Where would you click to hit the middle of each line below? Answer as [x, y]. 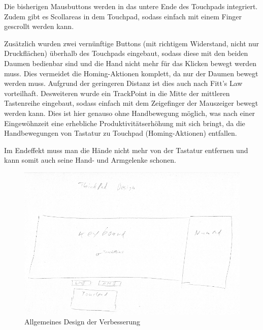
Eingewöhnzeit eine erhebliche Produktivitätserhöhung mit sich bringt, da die [125, 123]
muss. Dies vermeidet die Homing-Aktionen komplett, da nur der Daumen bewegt [131, 73]
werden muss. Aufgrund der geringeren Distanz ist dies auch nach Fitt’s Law [123, 83]
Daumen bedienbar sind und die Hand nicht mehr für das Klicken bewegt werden [130, 63]
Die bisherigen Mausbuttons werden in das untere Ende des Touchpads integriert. [131, 6]
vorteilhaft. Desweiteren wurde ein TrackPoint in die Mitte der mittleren [117, 93]
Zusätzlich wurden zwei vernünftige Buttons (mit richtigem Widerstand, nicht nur [131, 43]
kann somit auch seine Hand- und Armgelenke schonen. [90, 160]
